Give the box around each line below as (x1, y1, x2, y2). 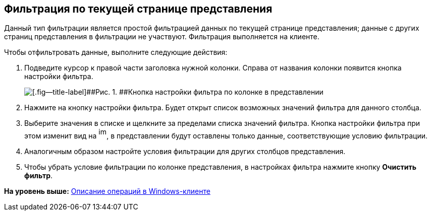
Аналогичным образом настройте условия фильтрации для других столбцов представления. (24, 147, 346, 156)
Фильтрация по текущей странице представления (4, 3, 273, 15)
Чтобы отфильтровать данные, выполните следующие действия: (4, 48, 228, 57)
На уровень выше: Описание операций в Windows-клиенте (4, 187, 210, 196)
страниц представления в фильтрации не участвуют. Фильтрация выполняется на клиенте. (4, 32, 319, 41)
